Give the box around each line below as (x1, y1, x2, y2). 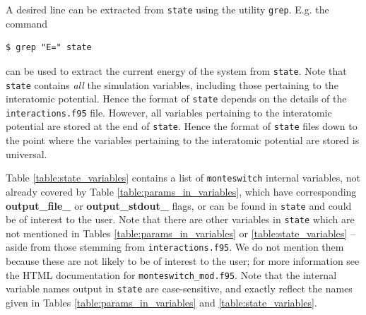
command (6, 16, 48, 30)
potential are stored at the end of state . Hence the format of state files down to (6, 119, 358, 133)
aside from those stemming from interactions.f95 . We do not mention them (6, 239, 344, 254)
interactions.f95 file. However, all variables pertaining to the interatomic (6, 105, 332, 119)
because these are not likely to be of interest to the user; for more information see (6, 254, 360, 268)
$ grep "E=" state (6, 42, 92, 53)
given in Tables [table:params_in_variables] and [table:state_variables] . (6, 295, 317, 310)
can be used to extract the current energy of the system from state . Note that (6, 63, 347, 78)
